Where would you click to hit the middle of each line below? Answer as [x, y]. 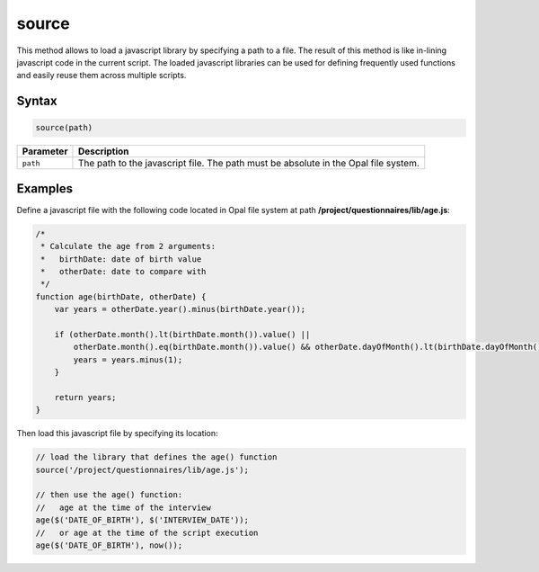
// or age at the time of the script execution [147, 532]
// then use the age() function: [109, 495]
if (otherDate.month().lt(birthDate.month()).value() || [182, 334]
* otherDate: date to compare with [124, 271]
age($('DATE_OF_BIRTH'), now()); [109, 545]
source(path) [64, 128]
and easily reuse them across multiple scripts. [102, 76]
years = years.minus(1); [128, 359]
